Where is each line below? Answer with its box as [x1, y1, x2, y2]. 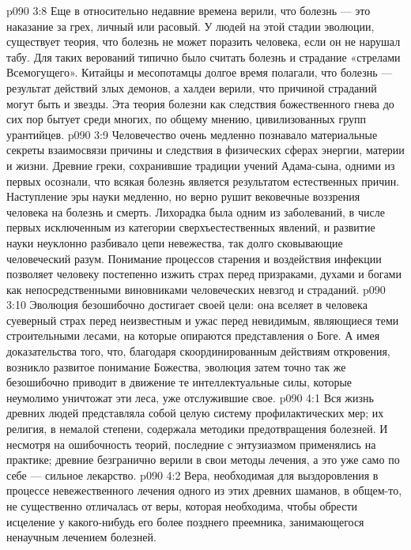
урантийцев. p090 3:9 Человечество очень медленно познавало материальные [6, 126, 378, 142]
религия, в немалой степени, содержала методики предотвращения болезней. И [6, 420, 388, 437]
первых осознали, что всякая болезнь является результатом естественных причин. [6, 172, 400, 189]
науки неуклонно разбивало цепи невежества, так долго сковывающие [6, 234, 343, 251]
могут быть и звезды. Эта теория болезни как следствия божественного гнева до [6, 95, 394, 111]
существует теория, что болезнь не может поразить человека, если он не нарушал [6, 33, 401, 50]
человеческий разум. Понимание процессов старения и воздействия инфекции [6, 250, 382, 266]
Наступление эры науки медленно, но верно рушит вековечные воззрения [6, 188, 360, 205]
